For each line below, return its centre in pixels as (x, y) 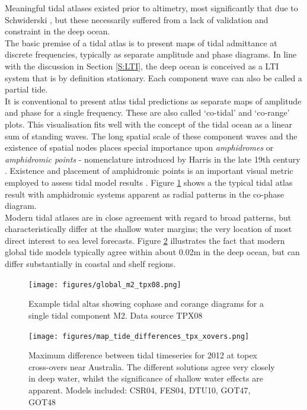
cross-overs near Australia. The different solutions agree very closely (152, 366)
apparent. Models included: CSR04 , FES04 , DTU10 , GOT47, (140, 390)
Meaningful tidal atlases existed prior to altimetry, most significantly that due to (151, 8)
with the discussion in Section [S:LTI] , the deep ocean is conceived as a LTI (142, 66)
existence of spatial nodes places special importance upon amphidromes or (139, 147)
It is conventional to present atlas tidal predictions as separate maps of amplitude (153, 101)
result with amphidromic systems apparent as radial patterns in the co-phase (145, 194)
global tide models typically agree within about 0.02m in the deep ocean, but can (152, 252)
